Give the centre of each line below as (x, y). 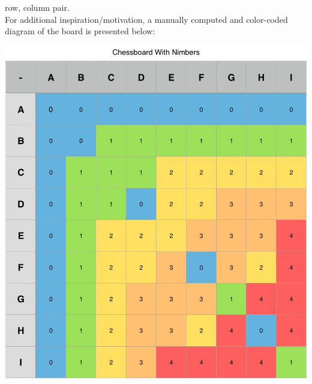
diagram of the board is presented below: (80, 31)
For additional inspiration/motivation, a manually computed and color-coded (146, 19)
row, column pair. (37, 7)
